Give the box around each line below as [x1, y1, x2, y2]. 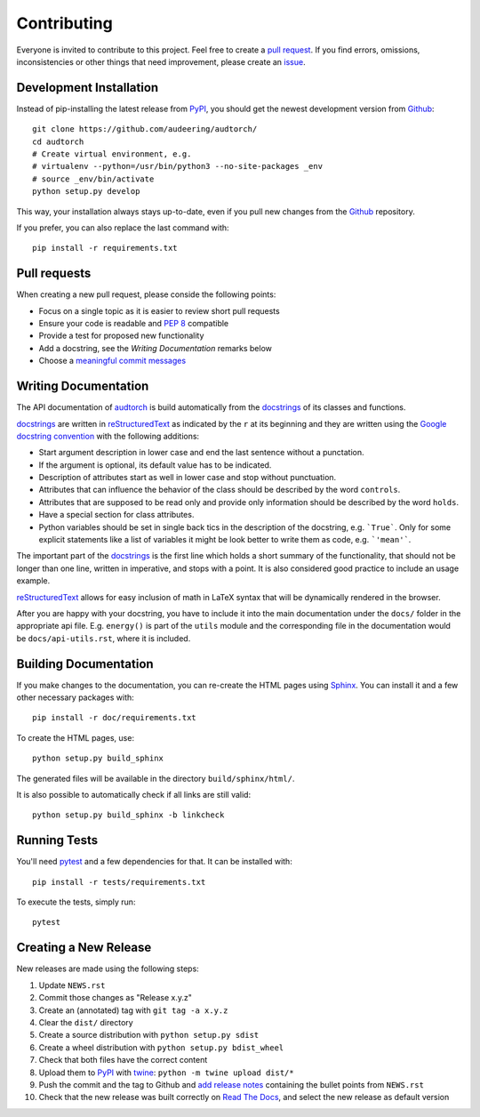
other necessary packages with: [16, 692, 135, 703]
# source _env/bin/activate [32, 173, 155, 184]
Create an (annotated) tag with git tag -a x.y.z [38, 1005, 228, 1016]
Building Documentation [16, 656, 155, 671]
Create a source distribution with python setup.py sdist [38, 1030, 260, 1041]
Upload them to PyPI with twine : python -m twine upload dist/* [38, 1067, 294, 1078]
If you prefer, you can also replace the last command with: [16, 222, 230, 233]
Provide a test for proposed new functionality [38, 330, 204, 342]
